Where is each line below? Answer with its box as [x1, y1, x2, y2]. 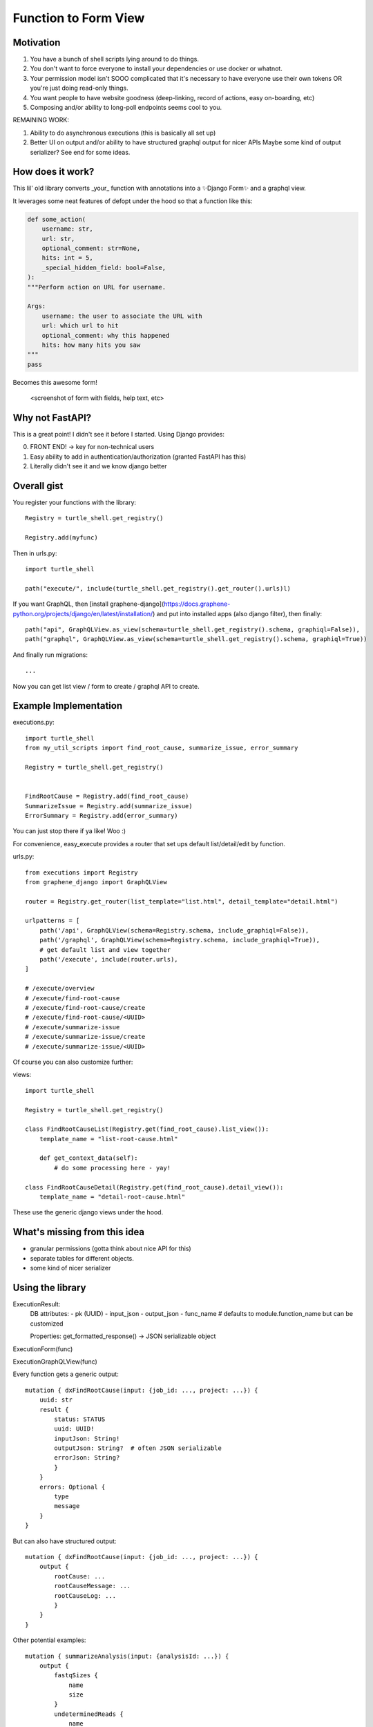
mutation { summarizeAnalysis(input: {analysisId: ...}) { [25, 1652, 229, 1660]
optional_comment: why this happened [41, 332, 170, 339]
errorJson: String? [54, 1454, 120, 1462]
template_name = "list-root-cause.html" [39, 1135, 179, 1143]
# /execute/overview [25, 984, 95, 993]
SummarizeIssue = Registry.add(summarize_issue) [25, 802, 193, 810]
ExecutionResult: [12, 1300, 61, 1308]
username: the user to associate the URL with [41, 312, 203, 320]
